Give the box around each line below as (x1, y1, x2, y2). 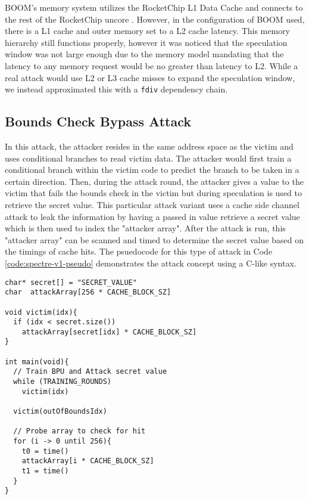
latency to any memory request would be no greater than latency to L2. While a (5, 59, 298, 72)
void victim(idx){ (5, 308, 77, 317)
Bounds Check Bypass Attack (5, 112, 191, 131)
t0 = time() (21, 447, 69, 455)
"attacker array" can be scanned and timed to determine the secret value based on (5, 233, 304, 246)
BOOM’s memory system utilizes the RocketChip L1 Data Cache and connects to (5, 1, 303, 13)
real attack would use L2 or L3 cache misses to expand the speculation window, (5, 71, 295, 83)
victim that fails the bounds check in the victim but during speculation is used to (5, 187, 302, 199)
